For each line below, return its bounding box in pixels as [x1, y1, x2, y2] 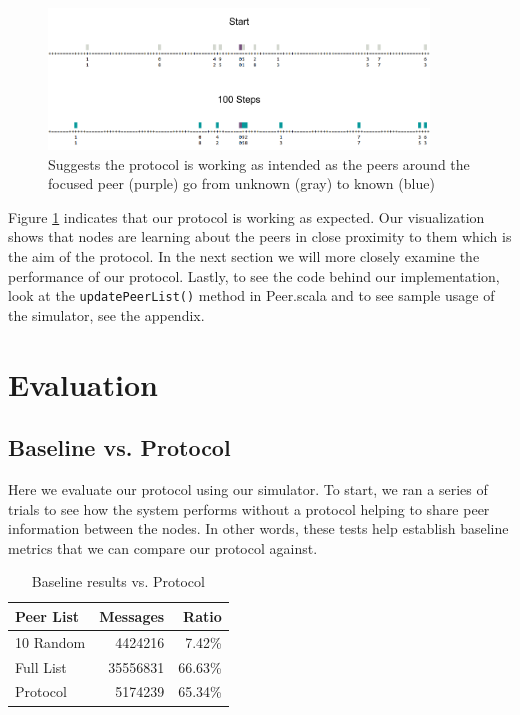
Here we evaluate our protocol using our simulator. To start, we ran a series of [8, 478, 488, 499]
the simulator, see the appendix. [8, 304, 205, 325]
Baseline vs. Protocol [8, 432, 231, 463]
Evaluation [8, 363, 158, 404]
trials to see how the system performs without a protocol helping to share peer [8, 498, 490, 519]
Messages [99, 605, 165, 626]
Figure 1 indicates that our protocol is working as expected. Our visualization [8, 206, 485, 227]
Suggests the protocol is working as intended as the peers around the [48, 153, 470, 174]
